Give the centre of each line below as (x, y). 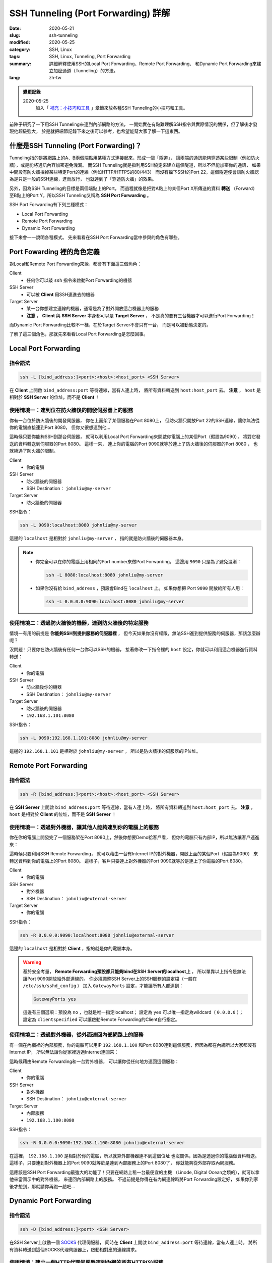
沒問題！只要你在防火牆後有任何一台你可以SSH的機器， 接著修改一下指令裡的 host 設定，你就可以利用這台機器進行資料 (133, 650)
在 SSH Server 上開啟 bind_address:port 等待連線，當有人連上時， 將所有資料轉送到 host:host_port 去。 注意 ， (132, 807)
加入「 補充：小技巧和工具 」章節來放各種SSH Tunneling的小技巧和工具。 (112, 108)
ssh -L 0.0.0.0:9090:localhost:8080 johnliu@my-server (115, 601)
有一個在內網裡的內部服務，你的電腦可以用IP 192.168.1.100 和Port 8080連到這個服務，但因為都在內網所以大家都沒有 (133, 1045)
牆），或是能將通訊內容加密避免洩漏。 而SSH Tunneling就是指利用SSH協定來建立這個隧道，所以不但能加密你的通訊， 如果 (135, 165)
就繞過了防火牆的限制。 (33, 451)
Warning (32, 962)
